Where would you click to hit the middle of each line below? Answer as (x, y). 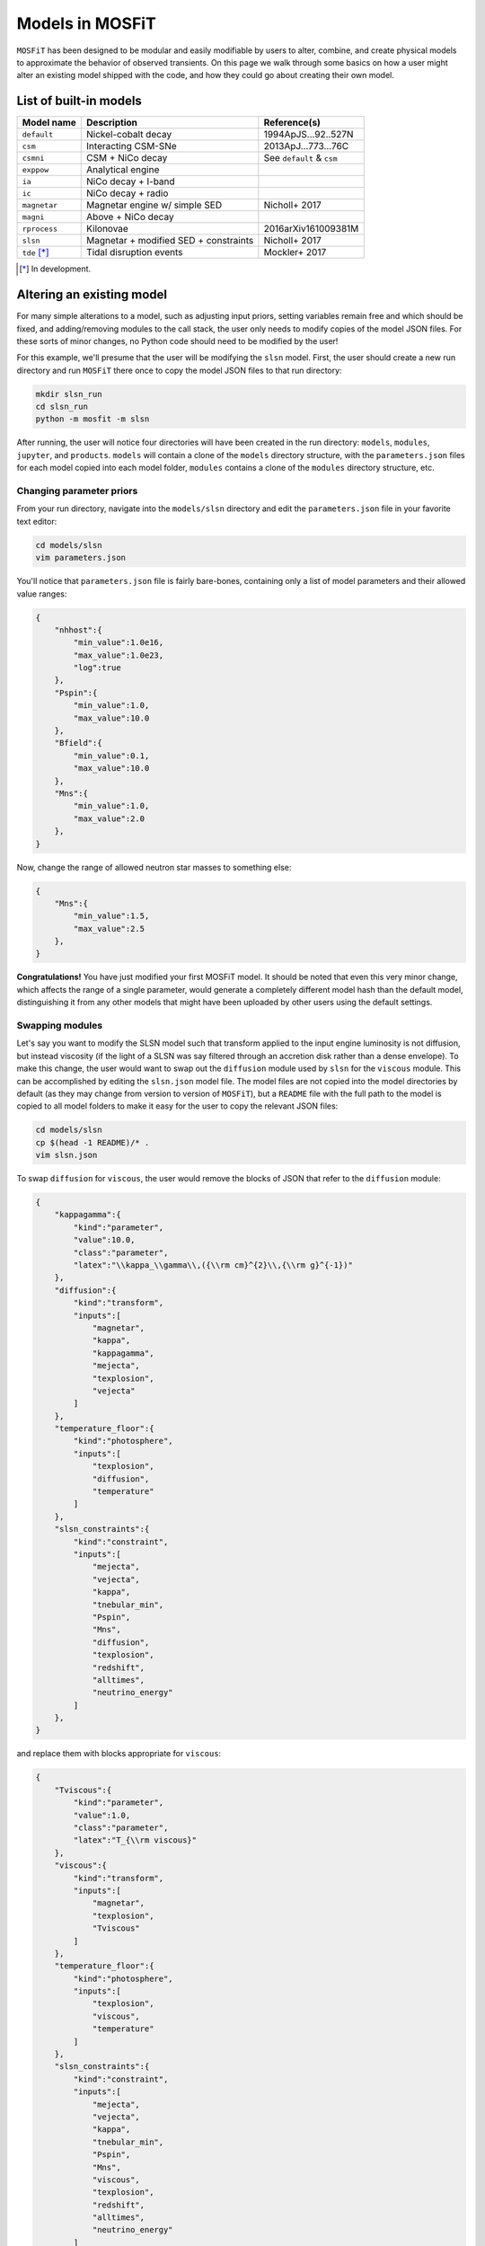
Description (112, 123)
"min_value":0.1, (111, 756)
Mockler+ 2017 (295, 252)
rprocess (40, 229)
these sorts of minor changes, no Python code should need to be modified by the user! (177, 340)
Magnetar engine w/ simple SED (154, 205)
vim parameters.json (80, 558)
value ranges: (42, 594)
